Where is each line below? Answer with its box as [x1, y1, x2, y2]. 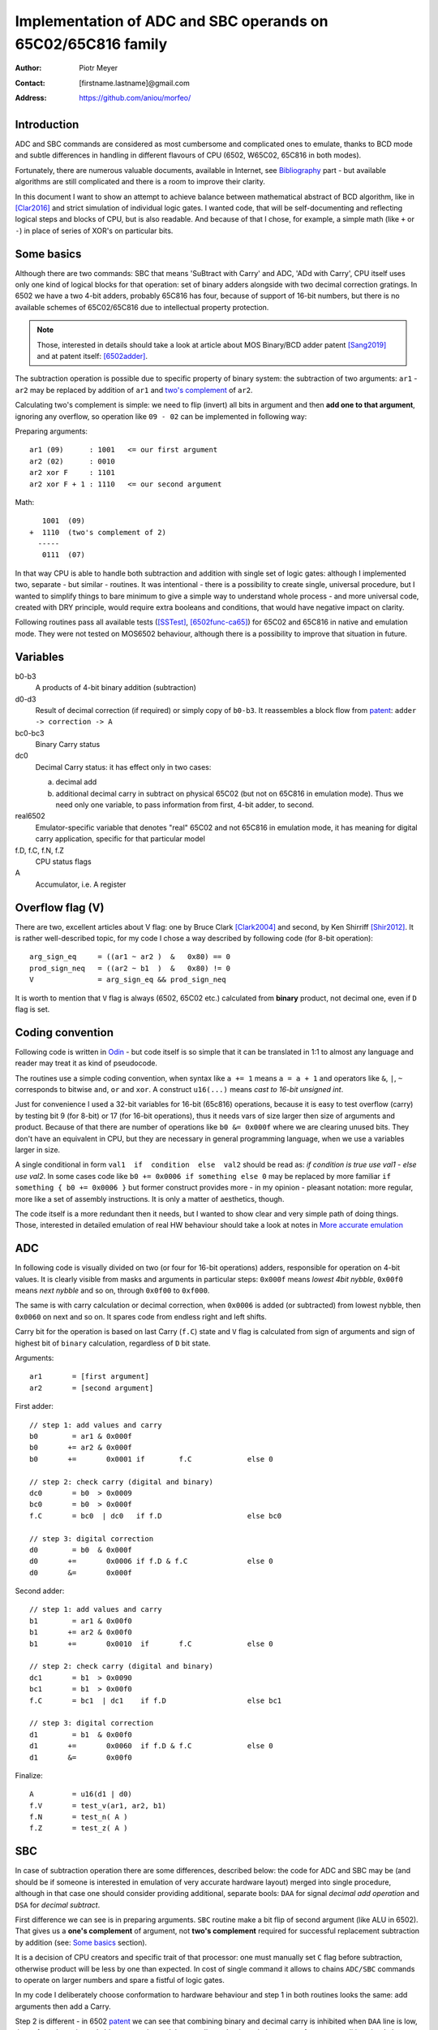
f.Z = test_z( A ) [29, 1824, 128, 1833]
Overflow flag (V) [15, 901, 105, 914]
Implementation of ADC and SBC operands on [15, 12, 328, 30]
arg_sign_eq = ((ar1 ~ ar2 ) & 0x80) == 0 [29, 952, 231, 961]
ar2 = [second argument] [29, 1383, 154, 1393]
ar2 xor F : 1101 [29, 468, 115, 477]
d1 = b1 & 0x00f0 [29, 1730, 133, 1739]
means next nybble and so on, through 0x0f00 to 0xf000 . [15, 1285, 210, 1295]
